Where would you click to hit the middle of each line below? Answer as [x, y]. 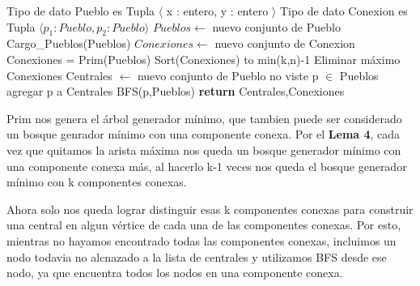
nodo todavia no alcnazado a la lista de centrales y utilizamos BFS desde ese [197, 256]
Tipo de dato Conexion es [344, 11]
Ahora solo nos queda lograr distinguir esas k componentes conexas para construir [210, 209]
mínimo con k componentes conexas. [97, 182]
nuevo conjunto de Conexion [285, 43]
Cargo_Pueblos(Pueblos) [69, 43]
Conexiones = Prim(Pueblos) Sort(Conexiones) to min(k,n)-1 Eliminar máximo [204, 59]
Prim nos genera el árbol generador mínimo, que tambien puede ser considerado [204, 118]
